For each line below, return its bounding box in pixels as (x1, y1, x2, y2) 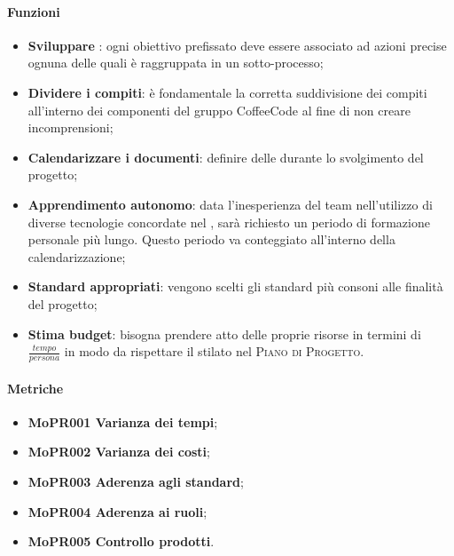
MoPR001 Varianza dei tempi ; (27, 412, 218, 431)
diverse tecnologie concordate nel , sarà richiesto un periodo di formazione (27, 212, 430, 231)
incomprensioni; (27, 118, 113, 137)
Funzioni (7, 2, 60, 20)
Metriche (7, 378, 64, 397)
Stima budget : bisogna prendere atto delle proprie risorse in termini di (27, 324, 421, 343)
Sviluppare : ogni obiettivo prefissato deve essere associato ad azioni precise (27, 36, 447, 54)
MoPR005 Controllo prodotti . (27, 532, 215, 551)
